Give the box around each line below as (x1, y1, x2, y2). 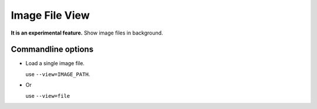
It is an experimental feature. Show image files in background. (11, 29, 164, 36)
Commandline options (11, 45, 94, 54)
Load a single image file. (25, 60, 85, 67)
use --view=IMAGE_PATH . (25, 70, 90, 77)
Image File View (11, 9, 90, 22)
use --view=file (25, 92, 70, 99)
